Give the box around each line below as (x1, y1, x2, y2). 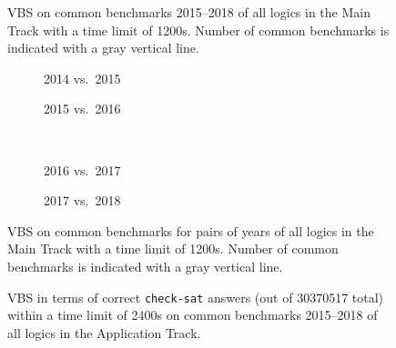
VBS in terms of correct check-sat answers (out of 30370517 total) (7, 287, 384, 306)
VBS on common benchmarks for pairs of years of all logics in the (7, 221, 374, 240)
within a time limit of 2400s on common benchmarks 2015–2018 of (7, 305, 378, 324)
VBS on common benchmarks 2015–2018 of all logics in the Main (7, 3, 371, 21)
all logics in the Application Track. (7, 323, 201, 342)
